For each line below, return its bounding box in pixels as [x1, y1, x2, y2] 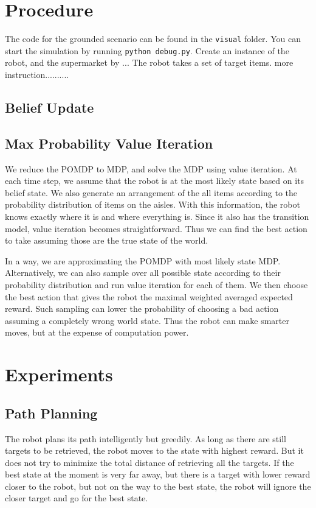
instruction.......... [5, 68, 69, 81]
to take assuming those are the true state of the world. [5, 234, 208, 247]
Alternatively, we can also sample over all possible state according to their [5, 266, 281, 279]
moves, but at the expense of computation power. [5, 326, 189, 339]
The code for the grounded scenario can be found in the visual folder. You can [5, 32, 301, 45]
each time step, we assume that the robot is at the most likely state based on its [5, 174, 304, 187]
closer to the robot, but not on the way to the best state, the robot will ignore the [5, 479, 311, 492]
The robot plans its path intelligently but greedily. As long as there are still [5, 432, 286, 445]
